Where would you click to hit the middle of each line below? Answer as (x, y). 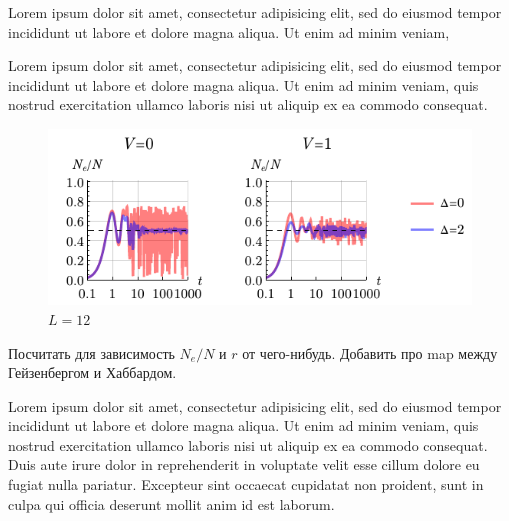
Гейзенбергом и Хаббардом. (92, 372)
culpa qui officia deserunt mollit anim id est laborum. (171, 503)
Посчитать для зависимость (91, 352)
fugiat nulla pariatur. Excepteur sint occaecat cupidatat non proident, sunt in (246, 484)
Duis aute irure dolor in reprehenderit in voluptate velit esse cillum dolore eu (244, 464)
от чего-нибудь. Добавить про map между (370, 352)
